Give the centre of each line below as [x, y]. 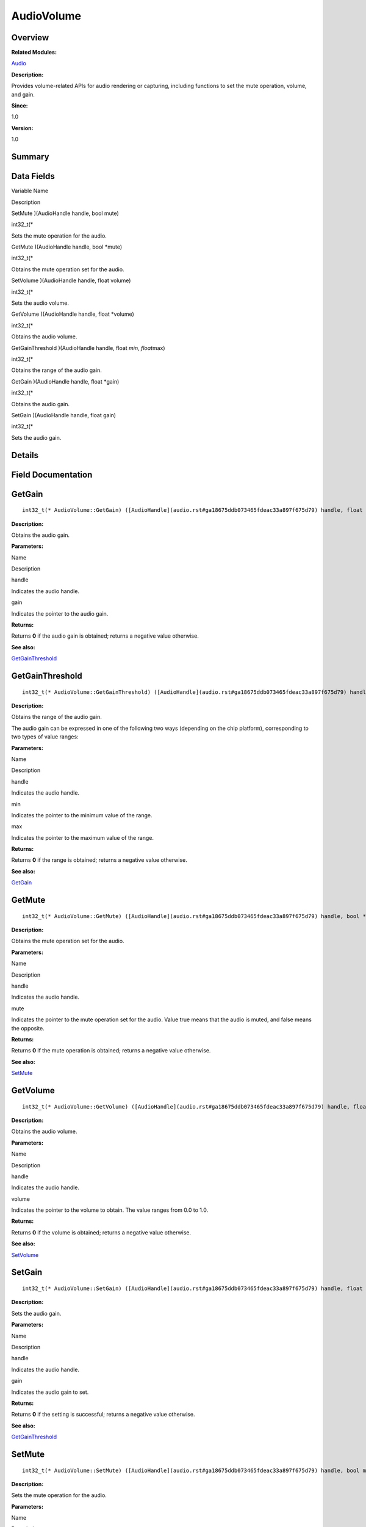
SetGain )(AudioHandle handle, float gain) [63, 415]
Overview [30, 38]
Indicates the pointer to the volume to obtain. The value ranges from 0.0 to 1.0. [110, 1210]
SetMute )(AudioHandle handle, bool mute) [65, 213]
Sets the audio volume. [40, 303]
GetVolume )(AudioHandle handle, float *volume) [73, 314]
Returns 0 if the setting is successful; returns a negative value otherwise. [103, 1415]
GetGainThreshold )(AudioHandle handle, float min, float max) [88, 348]
